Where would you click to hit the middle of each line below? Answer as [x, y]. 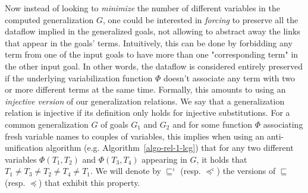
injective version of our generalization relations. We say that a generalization [145, 101]
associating [283, 124]
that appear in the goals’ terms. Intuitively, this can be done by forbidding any [149, 42]
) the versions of [246, 171]
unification [24, 148]
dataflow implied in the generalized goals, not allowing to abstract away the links [153, 31]
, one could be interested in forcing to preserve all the [201, 19]
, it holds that [222, 159]
